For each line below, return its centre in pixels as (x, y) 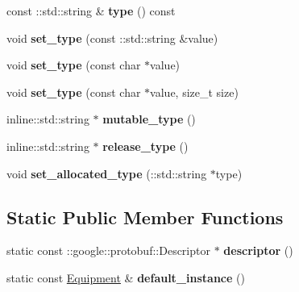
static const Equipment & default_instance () (126, 277)
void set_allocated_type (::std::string (107, 173)
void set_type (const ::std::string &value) (112, 38)
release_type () (145, 146)
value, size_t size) (194, 92)
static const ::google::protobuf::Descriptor (108, 250)
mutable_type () (149, 119)
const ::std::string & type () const (91, 10)
